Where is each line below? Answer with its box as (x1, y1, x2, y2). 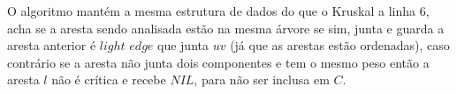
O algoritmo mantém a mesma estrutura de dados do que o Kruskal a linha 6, (7, 2, 430, 19)
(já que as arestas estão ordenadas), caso (230, 36, 450, 54)
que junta (157, 36, 209, 54)
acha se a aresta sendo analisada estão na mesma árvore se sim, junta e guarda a (7, 18, 445, 37)
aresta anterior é (7, 36, 96, 54)
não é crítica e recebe (51, 70, 166, 89)
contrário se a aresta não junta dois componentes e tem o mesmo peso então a (7, 53, 430, 71)
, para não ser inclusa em (194, 70, 330, 89)
